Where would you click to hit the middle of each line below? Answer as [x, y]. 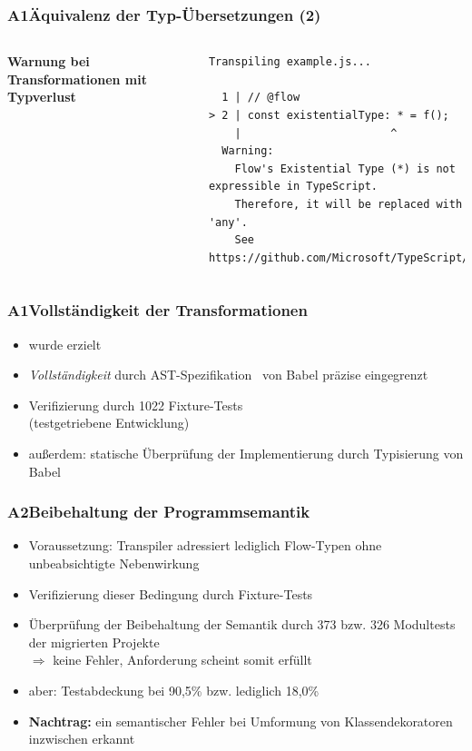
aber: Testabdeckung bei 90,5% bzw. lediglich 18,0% [174, 690]
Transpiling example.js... [290, 62]
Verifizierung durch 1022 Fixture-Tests [136, 405]
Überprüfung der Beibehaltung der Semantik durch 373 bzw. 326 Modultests [242, 624]
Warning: [248, 151]
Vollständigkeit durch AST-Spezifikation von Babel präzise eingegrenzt [228, 375]
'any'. [228, 222]
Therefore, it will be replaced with [349, 204]
